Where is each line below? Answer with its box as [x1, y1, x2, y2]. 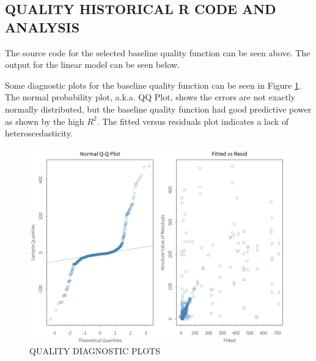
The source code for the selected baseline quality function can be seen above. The [5, 46, 310, 59]
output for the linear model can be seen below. [5, 58, 180, 71]
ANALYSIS [5, 17, 80, 36]
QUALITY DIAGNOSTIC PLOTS [29, 344, 160, 357]
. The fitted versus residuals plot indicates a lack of [97, 114, 289, 127]
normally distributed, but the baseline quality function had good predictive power [5, 102, 312, 115]
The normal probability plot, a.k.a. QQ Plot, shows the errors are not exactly [5, 91, 296, 103]
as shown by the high [5, 114, 84, 127]
